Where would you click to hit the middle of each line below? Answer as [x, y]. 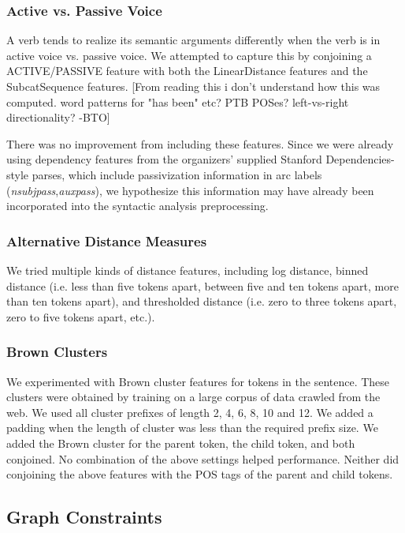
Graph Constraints [84, 517]
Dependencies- [360, 159]
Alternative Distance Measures [107, 240]
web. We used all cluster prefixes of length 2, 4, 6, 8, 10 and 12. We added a [190, 412]
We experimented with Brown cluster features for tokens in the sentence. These [198, 381]
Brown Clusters [57, 352]
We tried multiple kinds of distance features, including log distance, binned [188, 270]
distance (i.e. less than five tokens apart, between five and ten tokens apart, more [202, 285]
